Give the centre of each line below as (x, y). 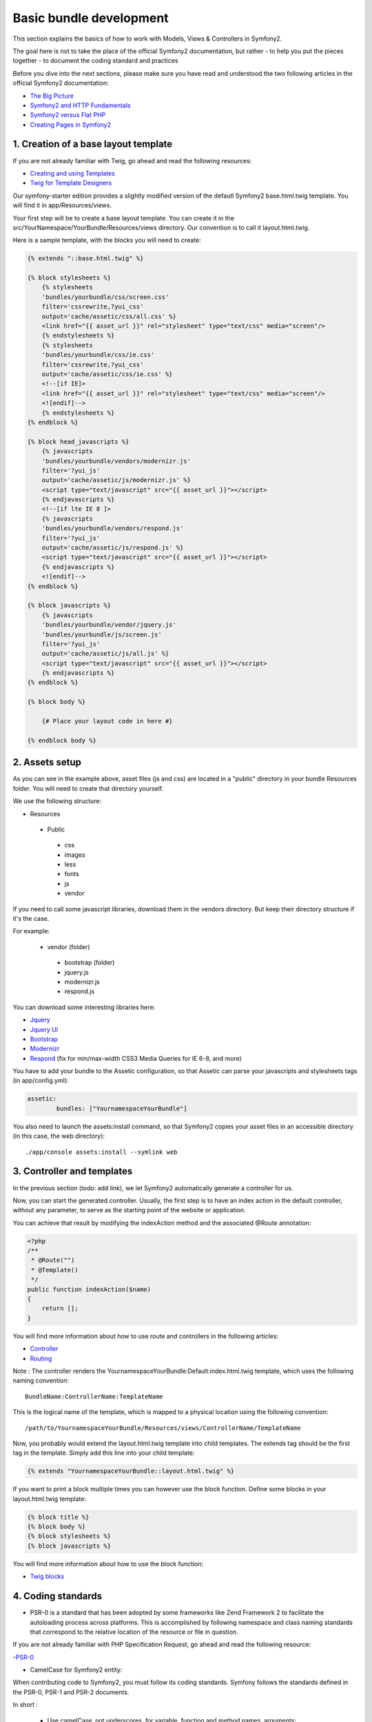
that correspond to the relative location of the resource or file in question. (134, 1632)
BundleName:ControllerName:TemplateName (94, 1396)
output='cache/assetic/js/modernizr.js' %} (116, 480)
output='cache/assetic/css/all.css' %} (109, 316)
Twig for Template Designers (71, 183)
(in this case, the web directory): (59, 1136)
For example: (31, 931)
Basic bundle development (91, 18)
